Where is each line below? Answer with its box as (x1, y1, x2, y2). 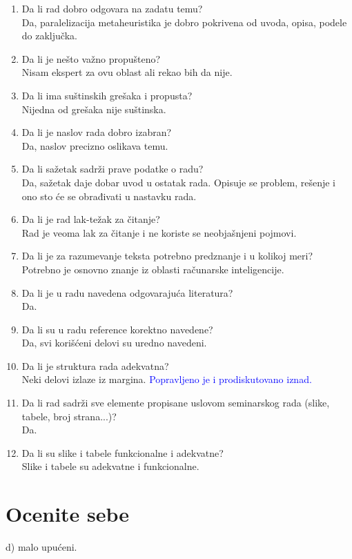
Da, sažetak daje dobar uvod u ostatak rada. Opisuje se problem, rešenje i (21, 175, 335, 189)
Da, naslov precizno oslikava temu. (21, 138, 168, 153)
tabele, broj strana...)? (21, 409, 117, 423)
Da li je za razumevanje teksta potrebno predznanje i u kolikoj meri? (21, 248, 313, 263)
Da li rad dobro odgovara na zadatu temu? (21, 1, 203, 15)
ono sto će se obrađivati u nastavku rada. (21, 188, 197, 203)
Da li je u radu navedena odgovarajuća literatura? (21, 285, 233, 300)
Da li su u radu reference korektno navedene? (21, 322, 213, 336)
